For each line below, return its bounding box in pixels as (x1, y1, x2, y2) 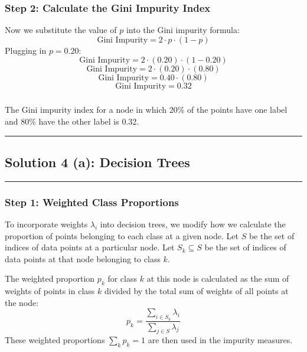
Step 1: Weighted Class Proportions (5, 194, 179, 209)
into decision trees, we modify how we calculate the (100, 217, 286, 230)
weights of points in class (5, 285, 95, 297)
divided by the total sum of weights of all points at (104, 285, 289, 297)
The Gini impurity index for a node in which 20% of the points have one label (5, 103, 288, 116)
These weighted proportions (5, 334, 105, 346)
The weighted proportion (5, 272, 95, 285)
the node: (5, 296, 39, 308)
